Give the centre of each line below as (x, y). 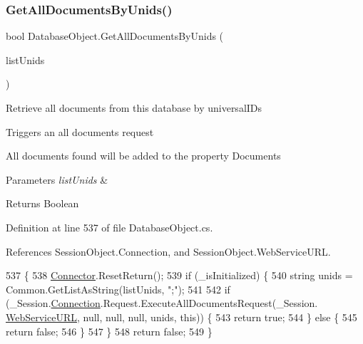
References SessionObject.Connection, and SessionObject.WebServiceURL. (168, 251)
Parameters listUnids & (57, 179)
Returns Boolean (42, 203)
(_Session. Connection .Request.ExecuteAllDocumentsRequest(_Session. (162, 303)
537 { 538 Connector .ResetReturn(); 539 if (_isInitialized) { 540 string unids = (179, 275)
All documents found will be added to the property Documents (143, 156)
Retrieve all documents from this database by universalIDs (134, 108)
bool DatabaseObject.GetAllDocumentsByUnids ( (115, 36)
